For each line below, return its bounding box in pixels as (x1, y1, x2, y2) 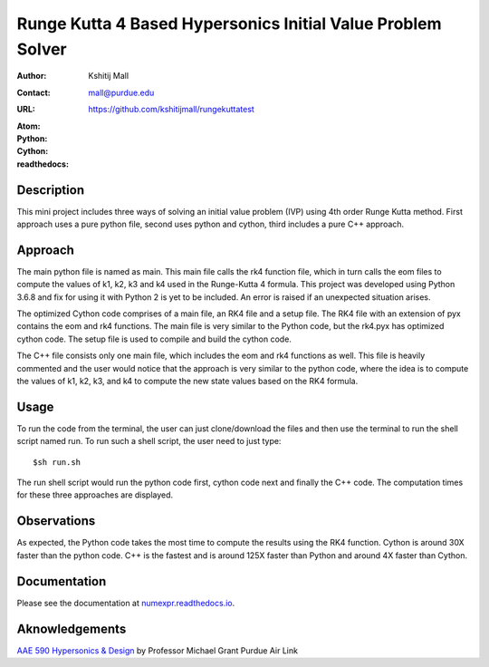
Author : (16, 71, 47, 82)
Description (16, 182, 85, 198)
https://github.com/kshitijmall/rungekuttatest (88, 104, 255, 115)
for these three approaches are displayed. (16, 489, 174, 500)
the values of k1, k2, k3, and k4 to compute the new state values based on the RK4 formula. (16, 376, 359, 387)
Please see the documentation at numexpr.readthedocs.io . (16, 597, 235, 608)
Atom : (16, 121, 41, 131)
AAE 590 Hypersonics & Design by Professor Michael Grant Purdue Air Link (16, 644, 299, 656)
